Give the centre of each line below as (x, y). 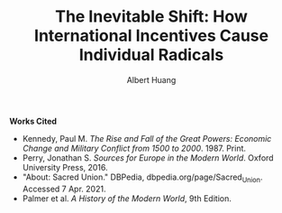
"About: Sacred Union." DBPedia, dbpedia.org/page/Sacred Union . (142, 178)
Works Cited (33, 121)
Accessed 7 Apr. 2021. (64, 189)
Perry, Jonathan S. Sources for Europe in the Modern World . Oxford (148, 157)
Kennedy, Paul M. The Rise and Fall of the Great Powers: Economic (147, 138)
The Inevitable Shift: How (151, 17)
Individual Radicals (151, 55)
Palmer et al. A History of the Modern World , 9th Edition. (127, 198)
